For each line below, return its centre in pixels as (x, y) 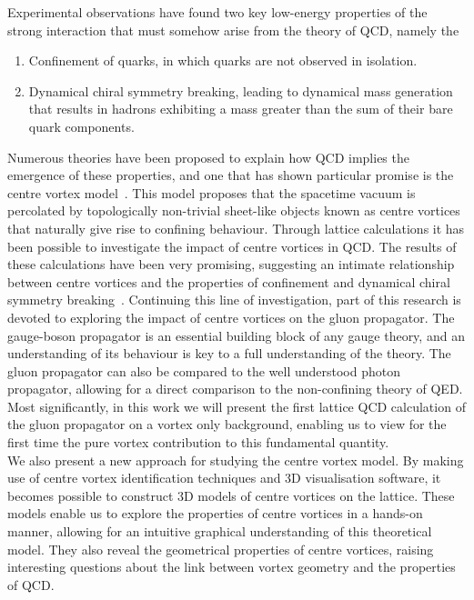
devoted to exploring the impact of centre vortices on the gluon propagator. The (231, 317)
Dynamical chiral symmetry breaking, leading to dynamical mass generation (241, 90)
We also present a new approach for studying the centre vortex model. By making (236, 460)
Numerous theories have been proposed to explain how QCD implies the (208, 157)
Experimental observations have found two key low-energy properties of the (217, 12)
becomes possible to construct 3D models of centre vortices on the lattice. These (231, 495)
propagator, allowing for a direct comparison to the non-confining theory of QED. (235, 389)
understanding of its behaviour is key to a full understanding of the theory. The (229, 353)
